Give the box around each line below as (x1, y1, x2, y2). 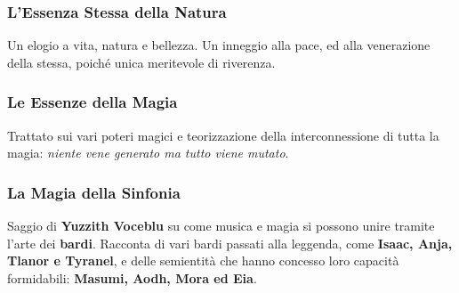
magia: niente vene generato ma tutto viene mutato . (7, 143, 289, 162)
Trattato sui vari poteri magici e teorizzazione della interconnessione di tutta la (7, 126, 439, 144)
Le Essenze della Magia (7, 91, 178, 113)
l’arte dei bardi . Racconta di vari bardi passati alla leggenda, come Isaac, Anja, (7, 233, 453, 252)
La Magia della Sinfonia (7, 181, 181, 203)
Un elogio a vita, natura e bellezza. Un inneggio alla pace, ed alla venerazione (7, 36, 431, 54)
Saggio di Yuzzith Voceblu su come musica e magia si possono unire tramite (7, 216, 435, 235)
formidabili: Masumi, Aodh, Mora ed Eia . (7, 268, 257, 287)
